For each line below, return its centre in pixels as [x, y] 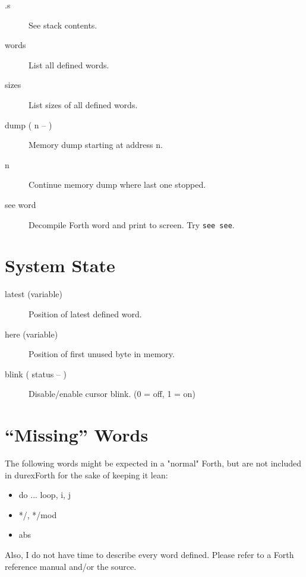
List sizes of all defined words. [83, 104]
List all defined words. [69, 64]
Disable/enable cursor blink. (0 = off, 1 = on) [112, 394]
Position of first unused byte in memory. [102, 354]
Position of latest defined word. [85, 313]
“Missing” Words [77, 435]
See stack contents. [63, 25]
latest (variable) [34, 294]
